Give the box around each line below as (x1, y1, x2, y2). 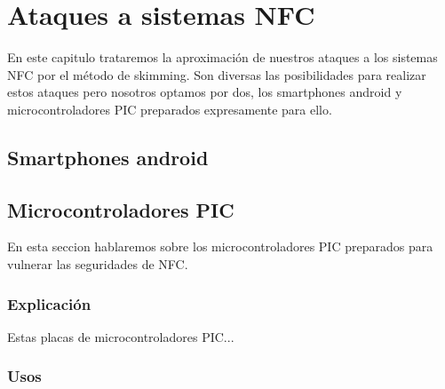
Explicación (7, 292, 91, 314)
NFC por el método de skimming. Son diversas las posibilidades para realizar (7, 65, 426, 83)
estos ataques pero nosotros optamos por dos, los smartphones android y (7, 83, 402, 101)
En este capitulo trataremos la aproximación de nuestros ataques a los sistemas (7, 48, 438, 67)
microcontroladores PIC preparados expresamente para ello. (7, 99, 332, 118)
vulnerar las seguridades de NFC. (7, 255, 188, 274)
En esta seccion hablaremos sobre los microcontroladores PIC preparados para (7, 237, 433, 256)
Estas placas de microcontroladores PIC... (7, 327, 234, 345)
